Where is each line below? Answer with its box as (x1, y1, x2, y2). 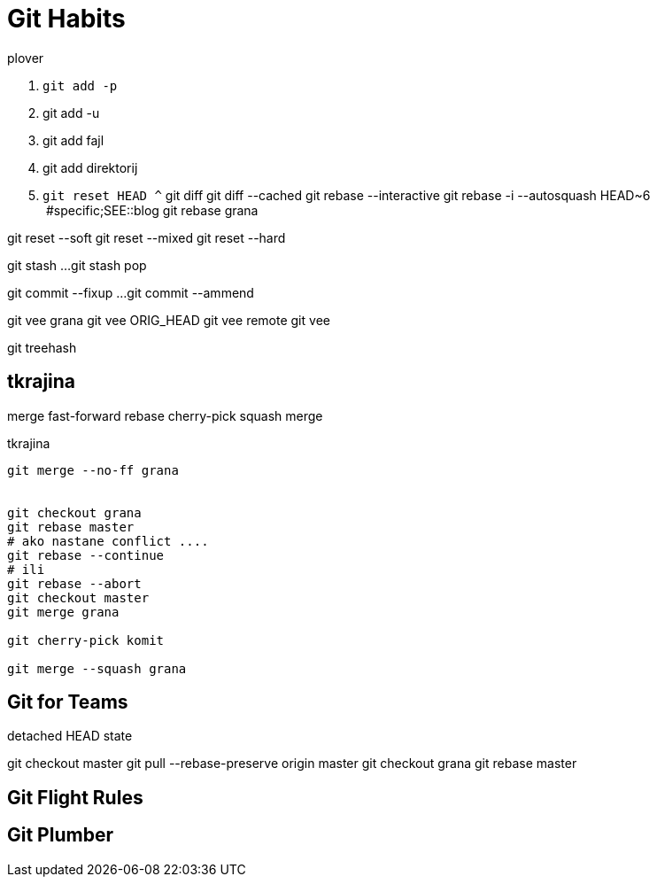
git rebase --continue (7, 547, 165, 562)
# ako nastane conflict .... (7, 533, 209, 548)
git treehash (7, 339, 77, 355)
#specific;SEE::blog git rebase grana (45, 202, 259, 218)
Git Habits (7, 4, 126, 34)
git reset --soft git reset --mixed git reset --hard (7, 229, 286, 245)
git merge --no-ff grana (7, 462, 179, 477)
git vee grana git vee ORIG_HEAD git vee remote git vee (7, 312, 330, 328)
